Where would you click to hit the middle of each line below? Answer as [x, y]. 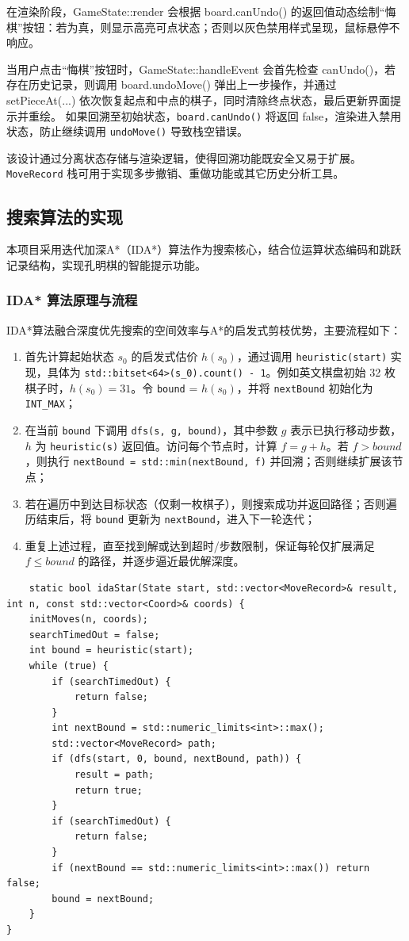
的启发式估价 [164, 356]
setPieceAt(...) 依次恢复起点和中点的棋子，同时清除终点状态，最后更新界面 [199, 99]
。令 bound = [164, 387]
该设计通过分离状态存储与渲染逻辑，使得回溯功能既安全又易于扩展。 [184, 157]
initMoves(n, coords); [88, 620]
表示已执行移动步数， [346, 429]
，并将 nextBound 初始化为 [305, 387]
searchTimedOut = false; [94, 635]
